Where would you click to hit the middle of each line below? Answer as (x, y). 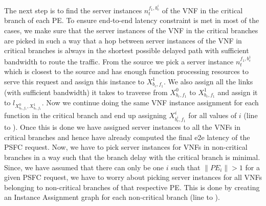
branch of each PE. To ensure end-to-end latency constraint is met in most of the (132, 20)
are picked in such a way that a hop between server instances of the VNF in (123, 40)
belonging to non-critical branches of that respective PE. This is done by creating (132, 187)
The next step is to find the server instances (73, 10)
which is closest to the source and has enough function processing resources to (126, 71)
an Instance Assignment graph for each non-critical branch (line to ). (112, 197)
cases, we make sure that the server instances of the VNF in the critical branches (131, 30)
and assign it (238, 92)
